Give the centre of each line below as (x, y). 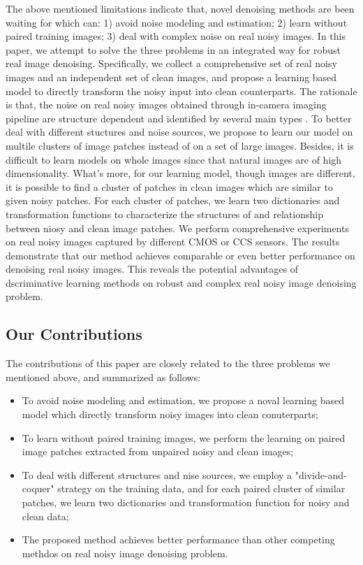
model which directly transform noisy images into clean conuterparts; (170, 414)
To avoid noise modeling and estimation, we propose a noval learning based (183, 400)
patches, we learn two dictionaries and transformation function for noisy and (186, 502)
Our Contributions (74, 334)
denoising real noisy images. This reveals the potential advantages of (152, 269)
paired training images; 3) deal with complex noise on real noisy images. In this (176, 36)
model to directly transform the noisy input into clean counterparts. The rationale (181, 91)
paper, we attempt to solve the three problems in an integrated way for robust (173, 49)
